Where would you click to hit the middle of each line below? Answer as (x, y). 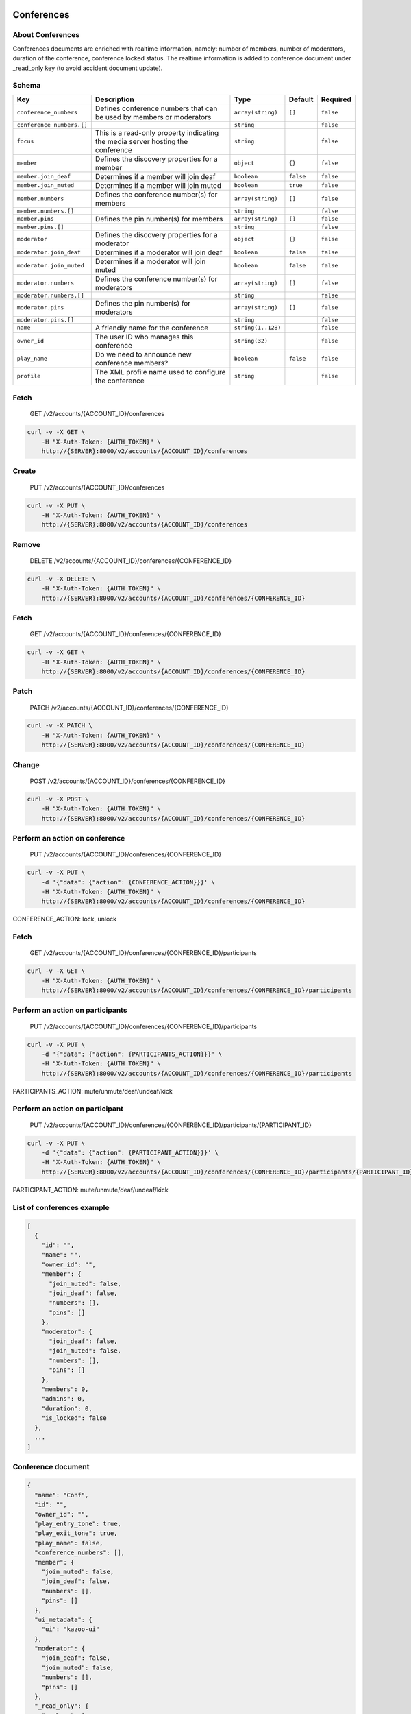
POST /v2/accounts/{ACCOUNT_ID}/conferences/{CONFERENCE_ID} (128, 781)
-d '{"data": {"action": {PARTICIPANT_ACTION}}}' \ (130, 1153)
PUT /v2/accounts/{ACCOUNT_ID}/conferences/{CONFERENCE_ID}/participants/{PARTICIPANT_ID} (171, 1125)
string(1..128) (258, 328)
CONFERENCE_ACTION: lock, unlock (65, 919)
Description (115, 99)
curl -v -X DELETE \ (61, 579)
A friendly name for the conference (152, 328)
